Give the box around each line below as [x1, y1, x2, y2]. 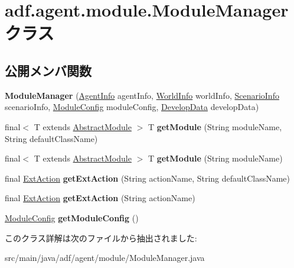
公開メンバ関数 [5, 61, 92, 79]
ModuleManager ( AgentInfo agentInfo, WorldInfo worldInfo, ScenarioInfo [5, 89, 279, 101]
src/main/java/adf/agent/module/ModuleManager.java [5, 251, 205, 264]
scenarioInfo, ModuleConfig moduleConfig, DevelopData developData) [5, 101, 259, 113]
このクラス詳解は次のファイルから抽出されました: [5, 231, 197, 244]
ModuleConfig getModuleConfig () [5, 211, 139, 224]
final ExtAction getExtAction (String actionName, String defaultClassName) [5, 172, 290, 184]
